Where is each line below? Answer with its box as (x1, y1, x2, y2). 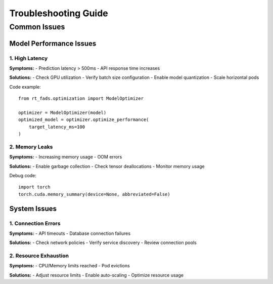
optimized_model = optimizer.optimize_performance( (18, 117, 149, 123)
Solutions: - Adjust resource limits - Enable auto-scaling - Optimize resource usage (9, 272, 184, 278)
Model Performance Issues (9, 39, 97, 48)
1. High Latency (9, 55, 48, 62)
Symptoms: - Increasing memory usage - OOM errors (9, 154, 122, 160)
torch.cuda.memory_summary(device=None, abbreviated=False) (18, 191, 170, 197)
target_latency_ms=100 (28, 124, 85, 130)
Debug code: (9, 173, 36, 179)
